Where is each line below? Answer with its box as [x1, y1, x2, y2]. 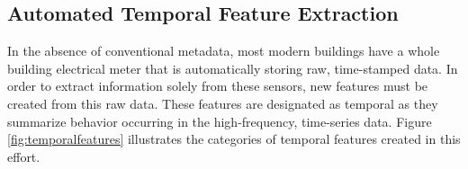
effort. [7, 147, 40, 165]
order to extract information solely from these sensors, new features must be [7, 76, 428, 95]
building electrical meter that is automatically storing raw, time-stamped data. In [7, 58, 458, 77]
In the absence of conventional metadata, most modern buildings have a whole [7, 41, 440, 60]
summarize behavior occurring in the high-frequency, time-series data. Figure [7, 111, 432, 130]
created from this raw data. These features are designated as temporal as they [7, 93, 438, 112]
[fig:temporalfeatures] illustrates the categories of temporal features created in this [7, 129, 461, 148]
